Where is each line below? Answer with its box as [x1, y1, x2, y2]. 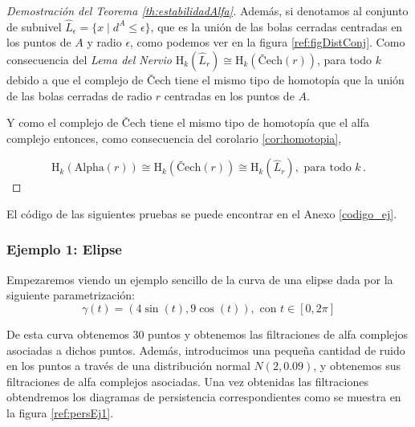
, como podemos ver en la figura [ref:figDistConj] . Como [130, 34, 405, 51]
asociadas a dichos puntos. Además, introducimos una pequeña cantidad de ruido [6, 341, 405, 358]
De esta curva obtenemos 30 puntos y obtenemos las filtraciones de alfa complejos [6, 325, 409, 342]
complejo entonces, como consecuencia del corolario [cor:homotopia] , [6, 129, 342, 146]
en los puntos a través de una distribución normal [6, 357, 250, 374]
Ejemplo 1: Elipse [6, 239, 122, 259]
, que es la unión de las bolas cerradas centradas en [150, 18, 403, 35]
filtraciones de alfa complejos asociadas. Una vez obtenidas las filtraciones [6, 372, 368, 389]
